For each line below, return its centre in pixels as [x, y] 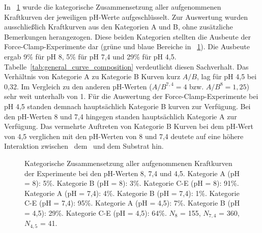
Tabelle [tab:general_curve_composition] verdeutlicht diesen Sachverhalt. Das [126, 66]
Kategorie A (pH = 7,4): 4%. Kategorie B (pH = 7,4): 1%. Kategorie [132, 193]
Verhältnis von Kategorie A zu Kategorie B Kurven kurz [92, 76]
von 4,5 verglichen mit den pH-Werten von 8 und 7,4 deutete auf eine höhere [124, 136]
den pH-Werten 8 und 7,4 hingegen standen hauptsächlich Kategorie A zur [121, 116]
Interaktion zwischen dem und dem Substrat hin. [84, 146]
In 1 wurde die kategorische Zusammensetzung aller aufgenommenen [113, 7]
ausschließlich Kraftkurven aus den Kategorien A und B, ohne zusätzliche [119, 27]
